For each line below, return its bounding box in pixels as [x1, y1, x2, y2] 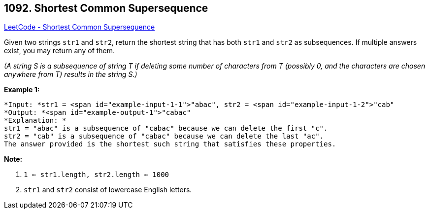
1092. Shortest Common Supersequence [4, 2, 208, 14]
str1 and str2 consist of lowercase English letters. [24, 185, 192, 194]
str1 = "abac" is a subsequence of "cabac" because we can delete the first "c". [4, 124, 328, 133]
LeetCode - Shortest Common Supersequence [4, 23, 155, 32]
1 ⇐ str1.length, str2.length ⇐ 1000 [24, 171, 169, 179]
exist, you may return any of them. [4, 46, 115, 55]
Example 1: [4, 85, 40, 94]
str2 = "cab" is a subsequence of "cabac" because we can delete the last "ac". [4, 132, 324, 141]
